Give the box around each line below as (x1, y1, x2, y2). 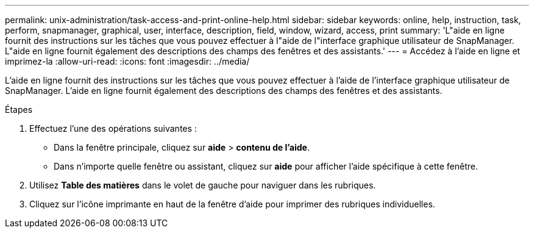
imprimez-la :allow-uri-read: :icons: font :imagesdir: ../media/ (5, 56, 250, 66)
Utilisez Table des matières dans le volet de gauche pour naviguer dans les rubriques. (29, 180, 376, 190)
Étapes (5, 104, 33, 115)
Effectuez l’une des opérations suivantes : (29, 123, 197, 134)
